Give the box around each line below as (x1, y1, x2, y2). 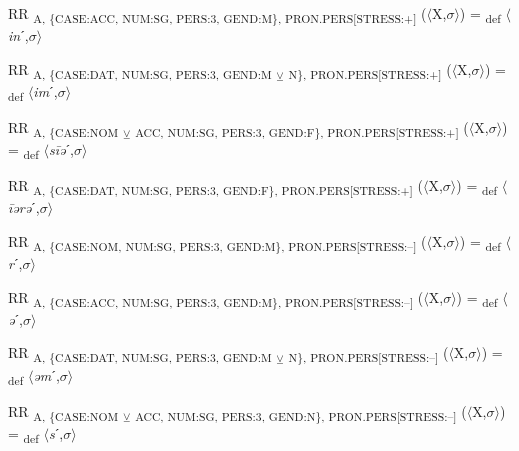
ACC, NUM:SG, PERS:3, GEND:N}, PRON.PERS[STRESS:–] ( (135, 400, 467, 424)
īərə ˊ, (8, 197, 40, 218)
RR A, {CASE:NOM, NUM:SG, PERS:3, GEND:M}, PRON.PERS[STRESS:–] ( (8, 230, 427, 254)
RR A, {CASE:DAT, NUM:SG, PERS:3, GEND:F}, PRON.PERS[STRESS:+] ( (8, 175, 423, 199)
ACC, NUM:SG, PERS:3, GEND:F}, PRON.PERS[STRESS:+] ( (135, 116, 469, 140)
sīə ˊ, (48, 139, 74, 160)
